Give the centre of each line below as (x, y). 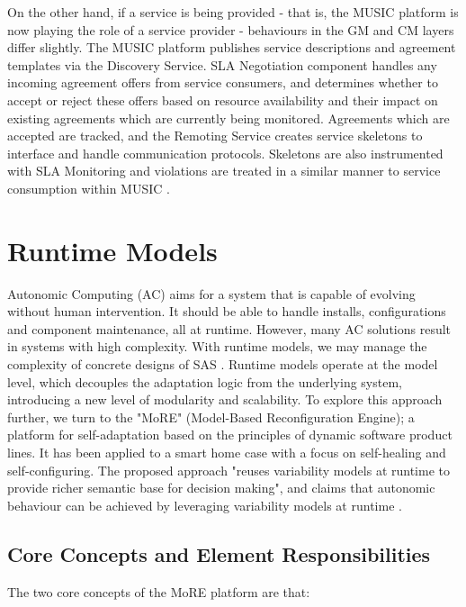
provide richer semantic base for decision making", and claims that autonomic (221, 488)
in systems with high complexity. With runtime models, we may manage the (217, 346)
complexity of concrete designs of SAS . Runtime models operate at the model (223, 364)
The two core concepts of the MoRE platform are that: (159, 591)
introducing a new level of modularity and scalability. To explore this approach (225, 399)
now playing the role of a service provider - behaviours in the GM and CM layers (231, 29)
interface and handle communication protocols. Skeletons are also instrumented (225, 153)
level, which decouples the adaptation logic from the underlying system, (205, 381)
